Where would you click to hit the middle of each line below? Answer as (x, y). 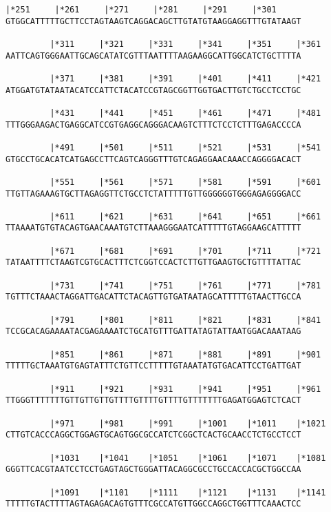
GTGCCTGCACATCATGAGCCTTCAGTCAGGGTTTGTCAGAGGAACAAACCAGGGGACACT (153, 159)
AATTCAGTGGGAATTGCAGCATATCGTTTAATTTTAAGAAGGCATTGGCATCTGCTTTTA (153, 56)
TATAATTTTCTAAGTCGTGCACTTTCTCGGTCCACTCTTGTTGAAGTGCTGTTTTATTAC (153, 263)
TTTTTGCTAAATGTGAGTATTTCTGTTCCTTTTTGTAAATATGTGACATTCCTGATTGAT (153, 366)
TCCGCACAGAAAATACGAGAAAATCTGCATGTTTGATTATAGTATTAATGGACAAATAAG (153, 332)
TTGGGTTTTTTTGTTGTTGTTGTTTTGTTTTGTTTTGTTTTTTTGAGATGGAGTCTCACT (153, 401)
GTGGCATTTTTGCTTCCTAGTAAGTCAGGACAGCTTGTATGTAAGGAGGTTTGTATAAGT (153, 21)
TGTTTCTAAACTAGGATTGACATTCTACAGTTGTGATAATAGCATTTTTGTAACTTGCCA (153, 297)
